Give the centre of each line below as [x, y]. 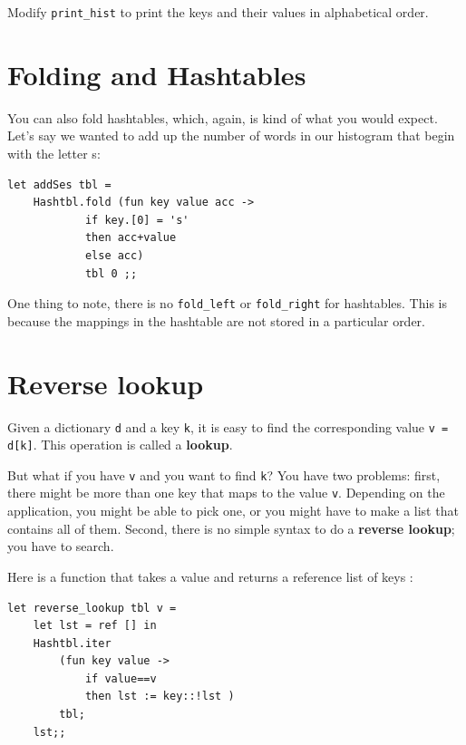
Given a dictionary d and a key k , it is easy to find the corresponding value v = [228, 426]
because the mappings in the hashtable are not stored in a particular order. [217, 320]
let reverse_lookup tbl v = [92, 608]
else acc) [114, 255]
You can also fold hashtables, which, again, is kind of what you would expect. [223, 117]
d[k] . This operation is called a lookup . [120, 445]
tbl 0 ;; [111, 273]
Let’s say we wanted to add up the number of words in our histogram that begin [231, 135]
